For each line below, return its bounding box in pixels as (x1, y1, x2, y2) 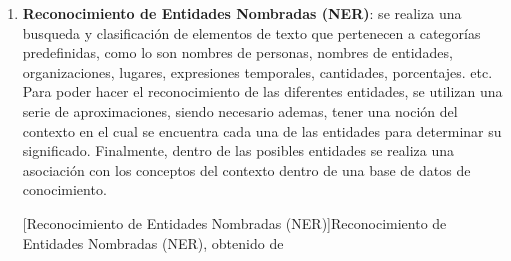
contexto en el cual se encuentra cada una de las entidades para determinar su (22, 120, 502, 141)
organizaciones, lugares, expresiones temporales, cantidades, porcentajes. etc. (22, 61, 493, 82)
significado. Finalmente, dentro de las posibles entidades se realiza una (22, 140, 455, 161)
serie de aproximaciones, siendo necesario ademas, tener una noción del (22, 100, 458, 121)
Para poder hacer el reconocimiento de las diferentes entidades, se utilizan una (22, 81, 503, 102)
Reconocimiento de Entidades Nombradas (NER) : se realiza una (22, 3, 462, 23)
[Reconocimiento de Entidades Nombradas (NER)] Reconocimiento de (22, 212, 447, 233)
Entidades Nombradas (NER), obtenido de (22, 232, 284, 253)
